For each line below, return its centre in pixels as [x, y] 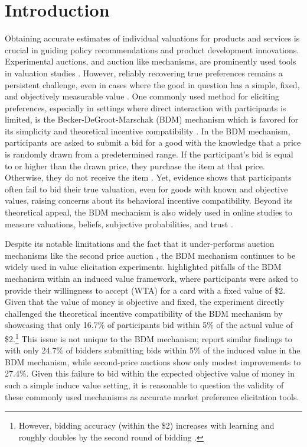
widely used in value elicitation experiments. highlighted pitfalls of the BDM [143, 267]
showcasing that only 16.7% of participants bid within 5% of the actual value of [149, 325]
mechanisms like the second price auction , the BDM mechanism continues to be [150, 255]
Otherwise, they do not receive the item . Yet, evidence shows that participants [148, 177]
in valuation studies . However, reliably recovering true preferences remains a [144, 73]
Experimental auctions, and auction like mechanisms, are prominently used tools [151, 61]
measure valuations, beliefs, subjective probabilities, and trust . [119, 223]
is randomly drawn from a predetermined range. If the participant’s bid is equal [149, 154]
